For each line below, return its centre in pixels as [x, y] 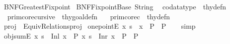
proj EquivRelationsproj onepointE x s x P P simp [100, 26]
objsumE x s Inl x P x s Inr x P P [71, 35]
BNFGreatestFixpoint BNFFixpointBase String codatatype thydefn [115, 6]
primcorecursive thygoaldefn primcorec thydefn [88, 16]
